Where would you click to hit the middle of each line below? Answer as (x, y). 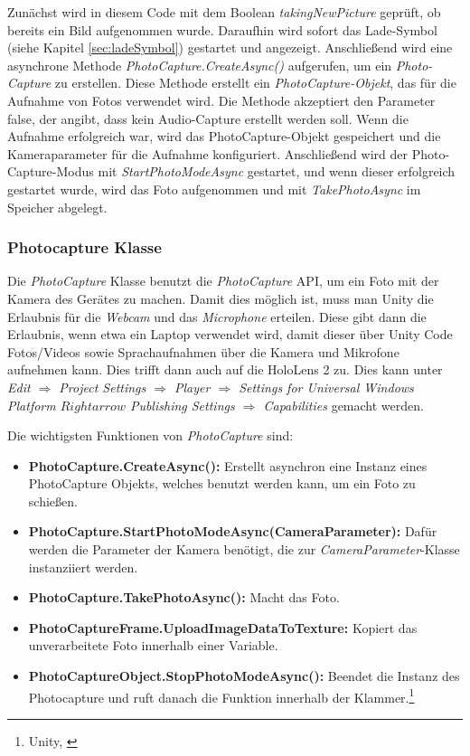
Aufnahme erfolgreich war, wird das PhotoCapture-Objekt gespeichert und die (224, 136)
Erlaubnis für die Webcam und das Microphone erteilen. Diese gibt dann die (217, 316)
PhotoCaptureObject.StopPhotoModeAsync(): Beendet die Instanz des (244, 676)
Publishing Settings (182, 405)
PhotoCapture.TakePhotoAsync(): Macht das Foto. (184, 597)
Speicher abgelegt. (57, 207)
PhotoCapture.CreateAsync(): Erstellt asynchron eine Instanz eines (228, 465)
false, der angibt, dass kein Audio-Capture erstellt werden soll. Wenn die (208, 118)
